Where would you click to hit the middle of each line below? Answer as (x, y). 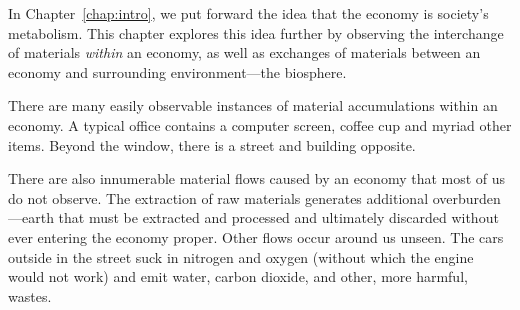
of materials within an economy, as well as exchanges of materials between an (244, 52)
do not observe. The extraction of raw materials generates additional (218, 197)
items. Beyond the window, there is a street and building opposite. (212, 144)
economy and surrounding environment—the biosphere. (177, 71)
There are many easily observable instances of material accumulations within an (253, 105)
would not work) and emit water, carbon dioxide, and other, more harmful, (238, 276)
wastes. (30, 295)
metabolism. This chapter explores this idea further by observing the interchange (256, 32)
